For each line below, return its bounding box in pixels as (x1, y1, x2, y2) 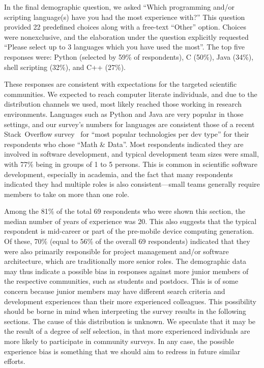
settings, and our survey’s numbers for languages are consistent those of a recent (4, 118, 255, 129)
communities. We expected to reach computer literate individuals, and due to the (4, 88, 257, 99)
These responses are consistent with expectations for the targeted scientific (4, 79, 237, 89)
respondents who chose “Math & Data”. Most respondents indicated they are (4, 138, 244, 149)
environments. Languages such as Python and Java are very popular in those (4, 108, 244, 119)
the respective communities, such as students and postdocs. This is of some (4, 276, 239, 286)
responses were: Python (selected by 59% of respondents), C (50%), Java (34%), (4, 51, 254, 62)
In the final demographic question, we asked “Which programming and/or (4, 2, 234, 12)
